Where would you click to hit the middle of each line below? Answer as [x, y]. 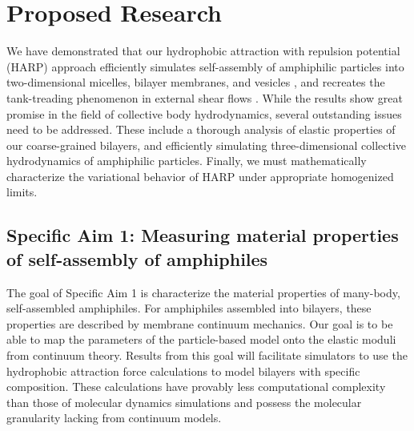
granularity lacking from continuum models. [114, 418]
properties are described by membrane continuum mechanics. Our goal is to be [200, 323]
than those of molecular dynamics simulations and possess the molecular [184, 402]
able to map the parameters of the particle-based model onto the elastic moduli [201, 339]
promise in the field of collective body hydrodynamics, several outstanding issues [204, 113]
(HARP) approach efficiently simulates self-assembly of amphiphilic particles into [205, 66]
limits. [22, 192]
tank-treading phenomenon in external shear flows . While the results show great [205, 97]
